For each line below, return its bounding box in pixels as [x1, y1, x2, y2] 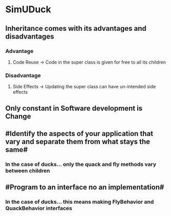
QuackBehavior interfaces [5, 205, 72, 212]
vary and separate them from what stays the [5, 137, 150, 146]
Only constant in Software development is [5, 104, 143, 112]
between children [5, 167, 50, 174]
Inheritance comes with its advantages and [5, 24, 147, 33]
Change [5, 112, 31, 121]
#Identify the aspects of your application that [5, 129, 154, 138]
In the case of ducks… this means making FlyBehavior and [5, 199, 154, 206]
